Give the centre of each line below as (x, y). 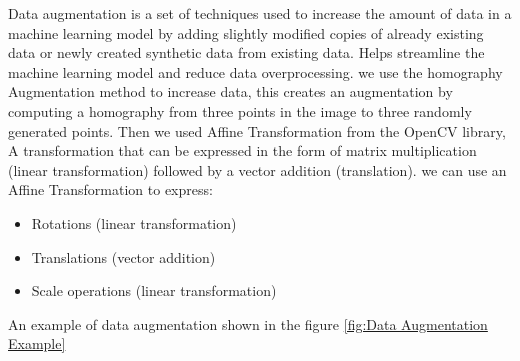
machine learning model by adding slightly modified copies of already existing (246, 32)
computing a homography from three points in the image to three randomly (240, 110)
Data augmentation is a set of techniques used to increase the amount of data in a (260, 13)
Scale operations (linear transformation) (154, 290)
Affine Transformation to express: (110, 189)
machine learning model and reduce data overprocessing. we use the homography (255, 71)
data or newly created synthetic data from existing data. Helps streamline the (246, 52)
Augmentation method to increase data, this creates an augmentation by (230, 91)
